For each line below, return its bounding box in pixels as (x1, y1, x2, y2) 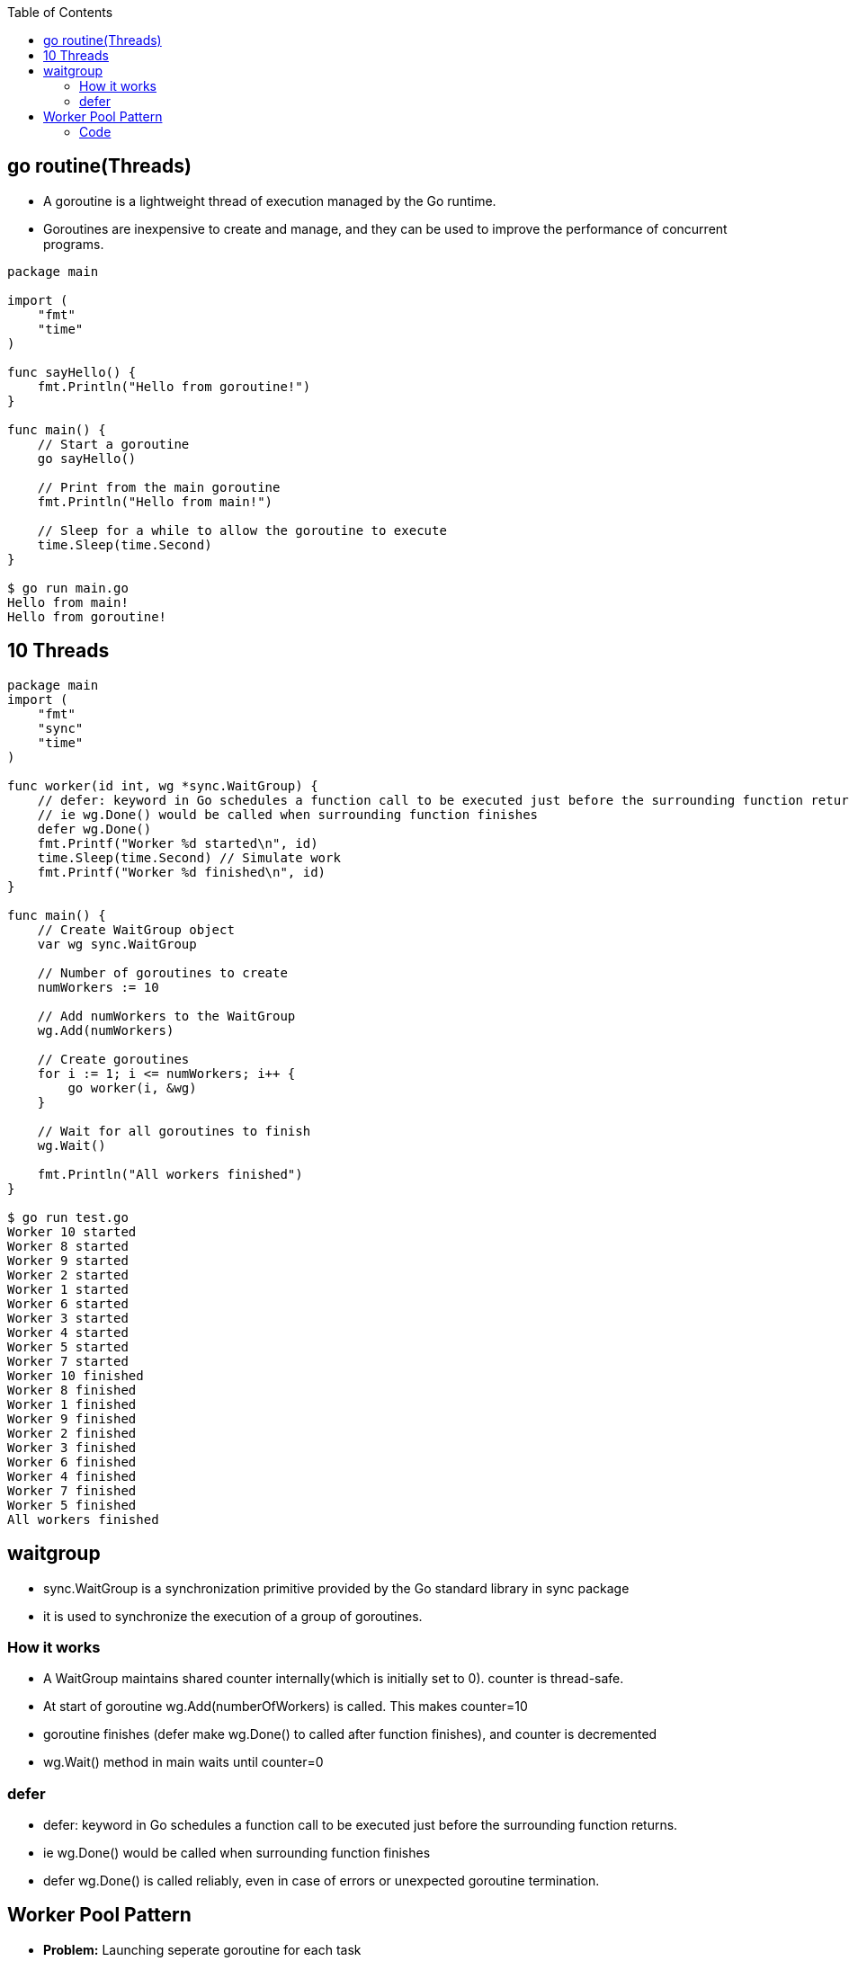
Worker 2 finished (7, 1425, 137, 1440)
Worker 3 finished (7, 1440, 137, 1455)
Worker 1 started (7, 1281, 129, 1297)
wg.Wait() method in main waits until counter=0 (43, 1754, 324, 1770)
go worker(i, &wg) (67, 1080, 197, 1095)
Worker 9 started (7, 1252, 129, 1268)
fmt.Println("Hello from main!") (37, 494, 273, 509)
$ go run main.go (7, 580, 129, 595)
